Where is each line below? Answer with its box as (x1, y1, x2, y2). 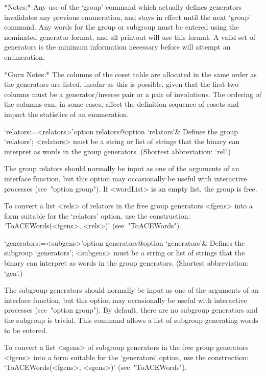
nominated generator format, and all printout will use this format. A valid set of (4, 31, 256, 42)
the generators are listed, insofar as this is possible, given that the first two (4, 79, 238, 89)
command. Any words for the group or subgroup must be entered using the (4, 21, 239, 32)
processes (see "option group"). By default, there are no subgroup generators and (4, 304, 258, 315)
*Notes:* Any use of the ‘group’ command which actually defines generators (4, 2, 242, 12)
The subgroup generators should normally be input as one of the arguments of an (4, 285, 259, 295)
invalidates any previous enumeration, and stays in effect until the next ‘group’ (4, 11, 251, 22)
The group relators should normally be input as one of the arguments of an (4, 163, 239, 174)
